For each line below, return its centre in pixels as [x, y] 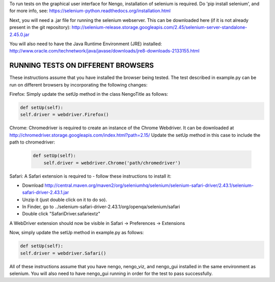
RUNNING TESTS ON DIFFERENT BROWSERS [82, 65]
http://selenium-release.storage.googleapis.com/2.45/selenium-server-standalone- [159, 27]
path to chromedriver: [32, 142]
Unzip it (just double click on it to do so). [64, 200]
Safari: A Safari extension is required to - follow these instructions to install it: [90, 176]
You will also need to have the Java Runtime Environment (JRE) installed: [86, 44]
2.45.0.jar [20, 34]
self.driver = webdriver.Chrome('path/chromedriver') [112, 163]
